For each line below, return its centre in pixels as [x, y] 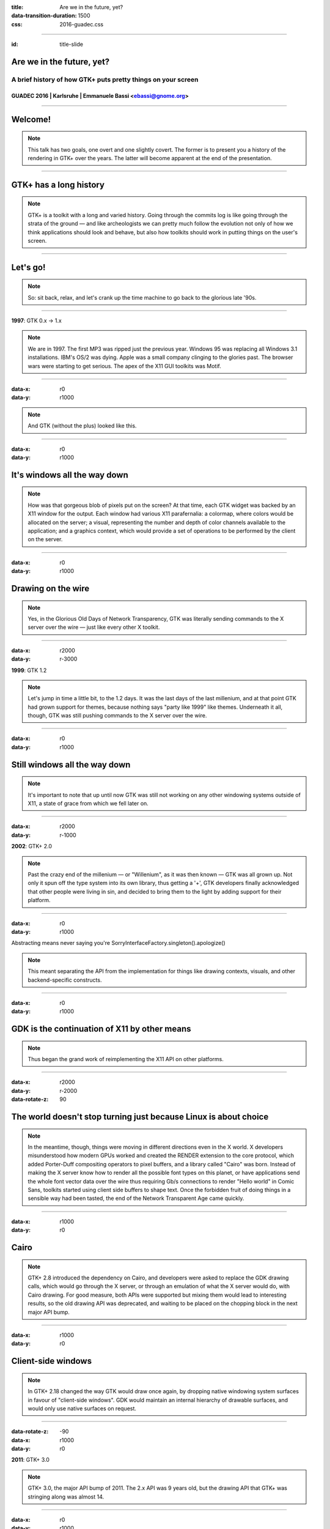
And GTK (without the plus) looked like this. [82, 426]
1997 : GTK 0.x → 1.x [37, 320]
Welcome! [31, 119]
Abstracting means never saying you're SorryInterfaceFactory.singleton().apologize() [118, 943]
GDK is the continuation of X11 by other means [101, 1029]
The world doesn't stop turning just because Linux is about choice [140, 1117]
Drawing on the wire [50, 588]
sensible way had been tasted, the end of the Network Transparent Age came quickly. [136, 1198]
